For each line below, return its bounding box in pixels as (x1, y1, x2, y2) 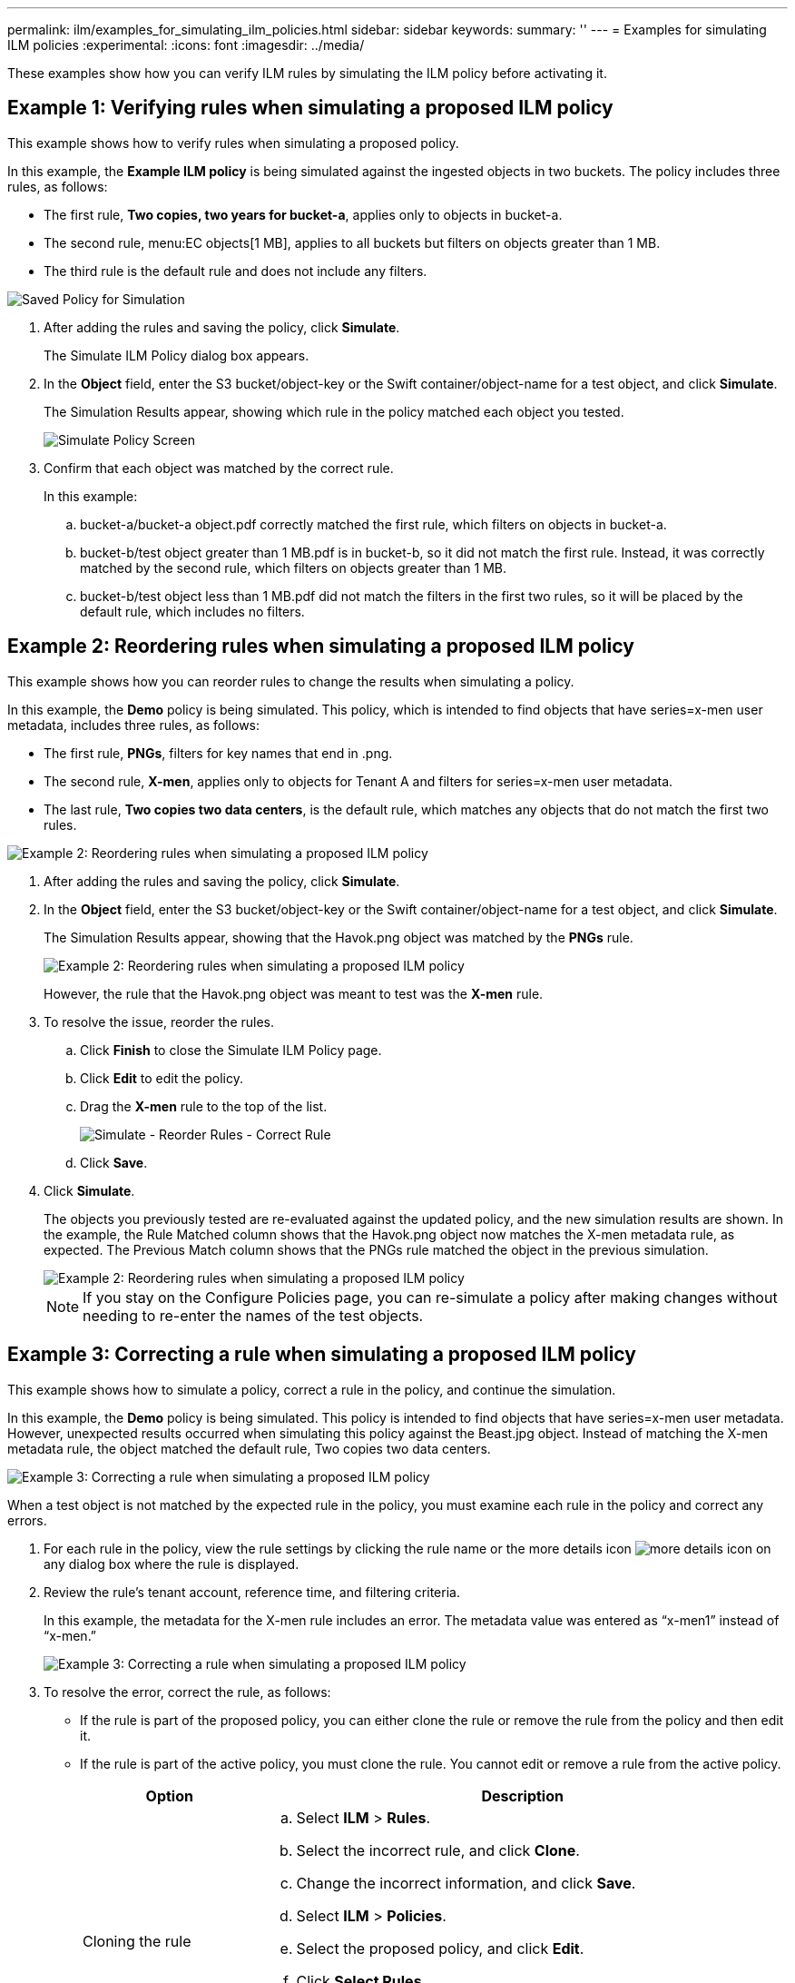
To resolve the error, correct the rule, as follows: (44, 1683, 331, 1700)
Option (145, 1786, 193, 1805)
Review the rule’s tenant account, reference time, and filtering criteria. (44, 1583, 460, 1600)
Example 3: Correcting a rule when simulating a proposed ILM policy (7, 1343, 636, 1366)
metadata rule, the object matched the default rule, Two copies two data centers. (7, 1440, 491, 1456)
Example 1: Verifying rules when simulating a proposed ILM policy (7, 96, 613, 120)
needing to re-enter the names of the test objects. (83, 1306, 424, 1325)
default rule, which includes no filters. (80, 603, 305, 619)
